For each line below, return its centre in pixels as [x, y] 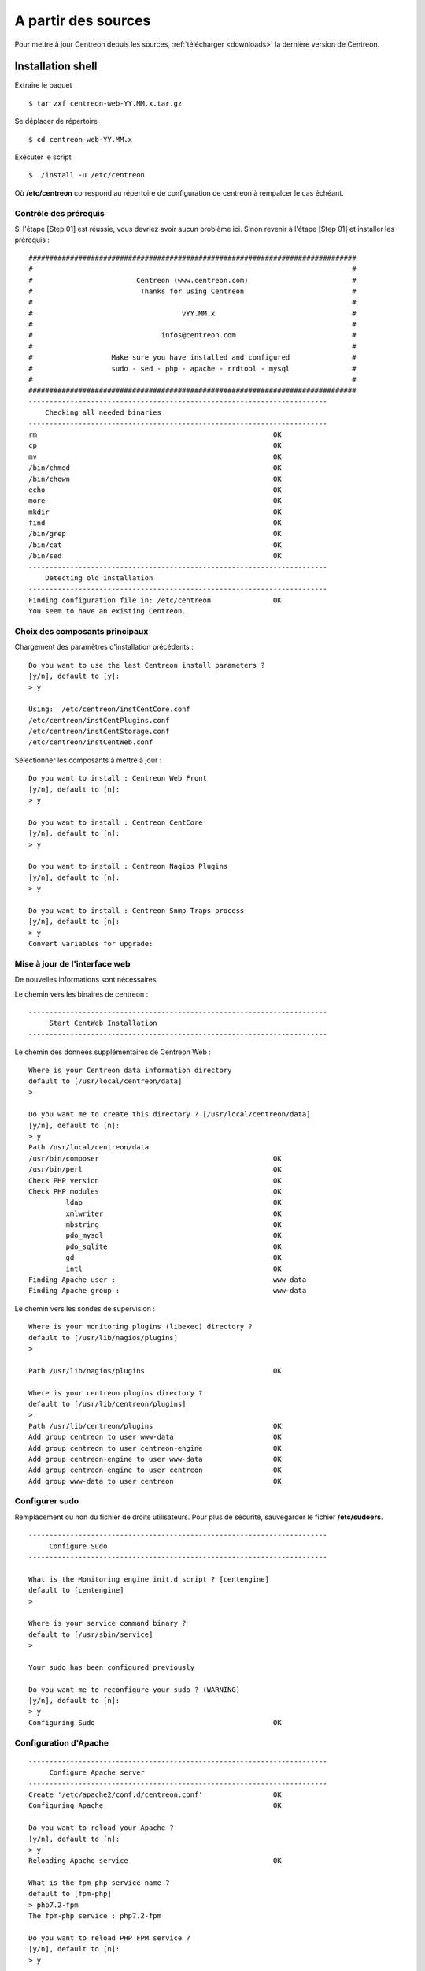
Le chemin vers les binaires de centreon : [81, 994]
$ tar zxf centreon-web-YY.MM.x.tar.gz [105, 103]
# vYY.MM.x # [192, 313]
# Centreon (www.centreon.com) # [192, 280]
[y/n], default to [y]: [74, 676]
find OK [155, 523]
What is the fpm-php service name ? [99, 1883]
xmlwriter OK [174, 1213]
